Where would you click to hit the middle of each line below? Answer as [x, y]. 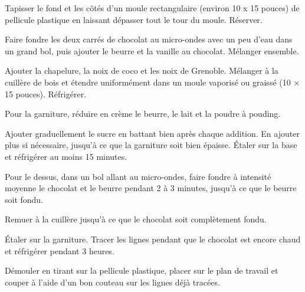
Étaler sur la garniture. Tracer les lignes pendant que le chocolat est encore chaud [153, 239]
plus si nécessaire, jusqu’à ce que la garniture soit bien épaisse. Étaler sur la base [151, 145]
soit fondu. [24, 199]
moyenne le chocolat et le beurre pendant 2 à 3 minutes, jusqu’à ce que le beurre [151, 188]
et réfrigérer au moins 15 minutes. [66, 156]
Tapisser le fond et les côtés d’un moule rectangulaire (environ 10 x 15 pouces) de [152, 8]
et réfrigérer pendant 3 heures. [60, 250]
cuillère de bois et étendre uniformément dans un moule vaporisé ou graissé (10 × [152, 82]
